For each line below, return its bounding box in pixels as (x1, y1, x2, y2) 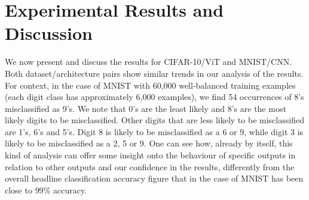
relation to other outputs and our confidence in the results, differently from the (5, 160, 295, 173)
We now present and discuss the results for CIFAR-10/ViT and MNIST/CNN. (5, 55, 292, 68)
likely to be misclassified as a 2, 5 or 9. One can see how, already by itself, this (5, 137, 293, 149)
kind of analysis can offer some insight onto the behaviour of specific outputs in (5, 149, 296, 161)
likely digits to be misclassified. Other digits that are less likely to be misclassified (5, 114, 304, 126)
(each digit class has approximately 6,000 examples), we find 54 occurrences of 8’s (5, 90, 304, 103)
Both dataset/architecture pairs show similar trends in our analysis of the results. (5, 67, 304, 79)
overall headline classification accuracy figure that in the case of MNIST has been (5, 172, 304, 185)
